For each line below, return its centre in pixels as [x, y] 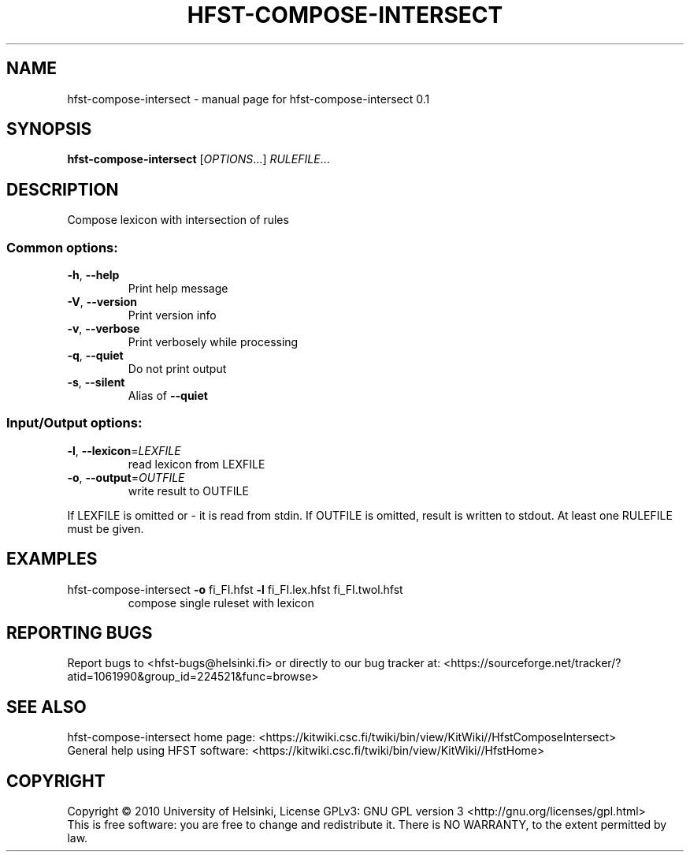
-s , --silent [96, 382]
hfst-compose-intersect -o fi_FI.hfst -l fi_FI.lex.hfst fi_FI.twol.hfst [235, 589]
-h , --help [93, 275]
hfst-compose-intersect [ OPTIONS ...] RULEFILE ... [198, 159]
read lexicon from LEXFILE [197, 464]
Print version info [172, 315]
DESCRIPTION [63, 189]
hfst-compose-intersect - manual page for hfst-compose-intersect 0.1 [249, 99]
